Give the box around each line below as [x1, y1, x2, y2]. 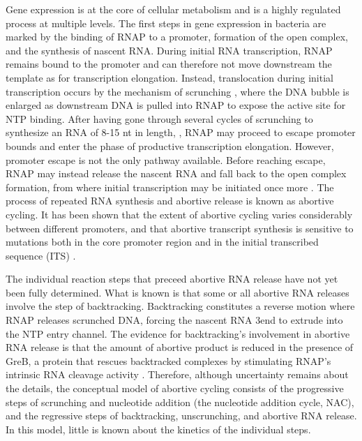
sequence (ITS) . [6, 248, 76, 262]
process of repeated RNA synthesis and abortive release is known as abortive [6, 193, 334, 208]
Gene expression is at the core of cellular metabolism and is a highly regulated [6, 2, 341, 16]
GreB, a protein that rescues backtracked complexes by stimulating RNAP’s [6, 353, 331, 368]
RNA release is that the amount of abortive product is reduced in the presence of [6, 340, 354, 354]
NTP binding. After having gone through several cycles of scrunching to [6, 111, 313, 126]
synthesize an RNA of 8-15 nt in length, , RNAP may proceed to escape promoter [6, 125, 356, 140]
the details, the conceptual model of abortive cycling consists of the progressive [6, 381, 344, 396]
